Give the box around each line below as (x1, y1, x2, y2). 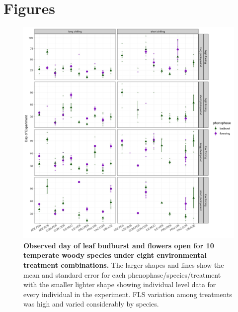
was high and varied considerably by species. (23, 299, 159, 309)
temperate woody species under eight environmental (23, 250, 207, 260)
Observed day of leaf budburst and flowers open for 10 (23, 240, 214, 250)
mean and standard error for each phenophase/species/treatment (23, 269, 221, 280)
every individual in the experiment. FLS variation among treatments (23, 289, 232, 299)
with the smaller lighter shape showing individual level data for (23, 279, 216, 290)
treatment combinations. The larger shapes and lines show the (23, 259, 224, 270)
